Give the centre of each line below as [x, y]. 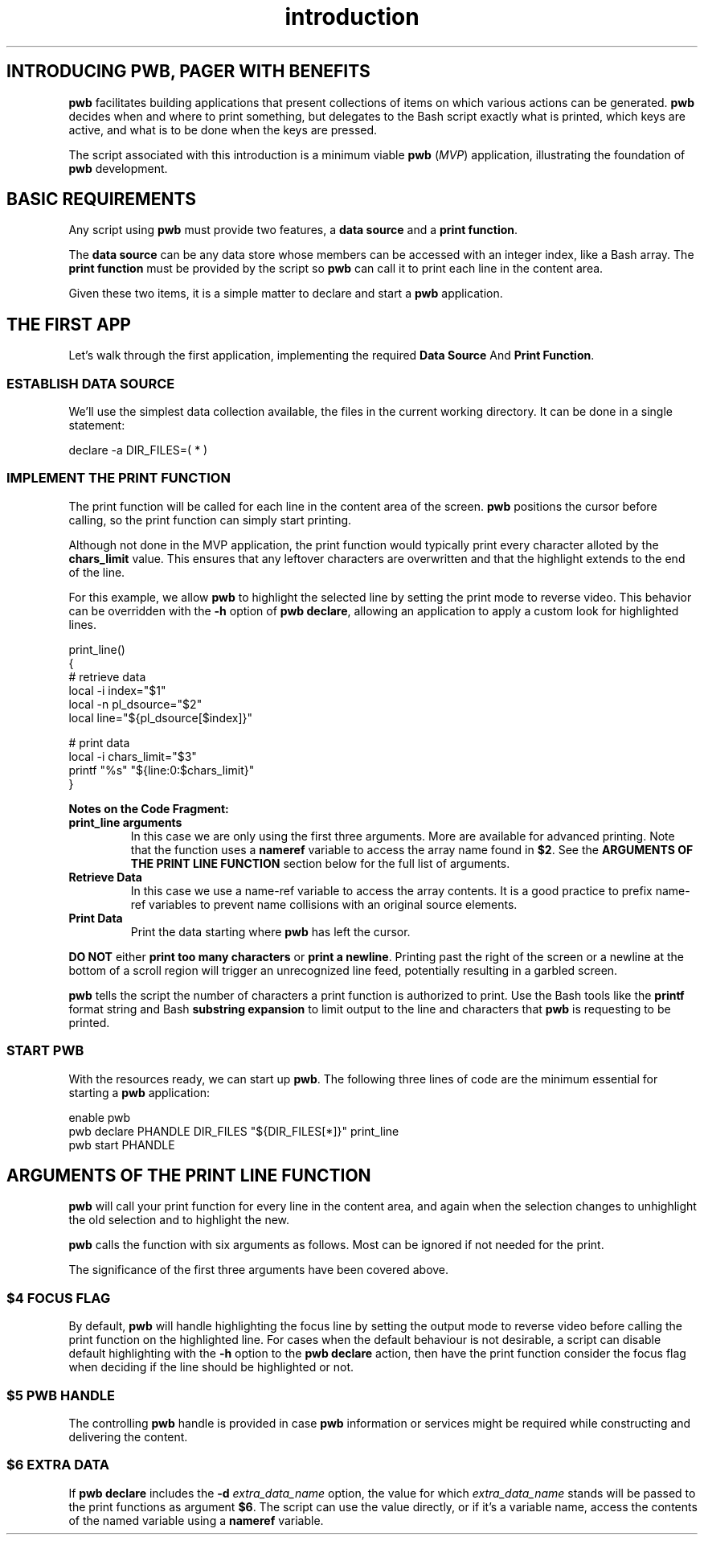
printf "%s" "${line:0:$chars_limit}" [162, 770]
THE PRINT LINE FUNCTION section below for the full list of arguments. [320, 863]
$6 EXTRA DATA [58, 1465]
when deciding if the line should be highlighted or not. [211, 1367]
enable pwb [100, 1117]
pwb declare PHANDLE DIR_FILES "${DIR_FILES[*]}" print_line [234, 1131]
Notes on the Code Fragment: [149, 808]
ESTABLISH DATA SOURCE [91, 383]
